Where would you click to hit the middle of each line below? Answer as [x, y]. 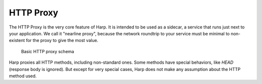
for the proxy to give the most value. [62, 41]
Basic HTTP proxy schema [48, 51]
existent [17, 41]
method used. [23, 76]
